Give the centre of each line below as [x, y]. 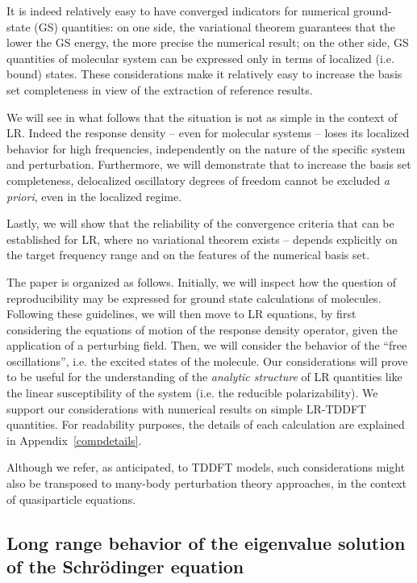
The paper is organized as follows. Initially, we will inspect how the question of [202, 281]
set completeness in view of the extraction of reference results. [160, 89]
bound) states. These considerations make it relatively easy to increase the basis [204, 74]
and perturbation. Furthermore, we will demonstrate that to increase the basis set [209, 164]
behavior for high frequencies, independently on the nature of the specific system [206, 148]
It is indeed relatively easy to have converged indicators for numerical [178, 10]
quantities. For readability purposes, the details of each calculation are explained [206, 424]
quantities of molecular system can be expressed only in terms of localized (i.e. [200, 58]
